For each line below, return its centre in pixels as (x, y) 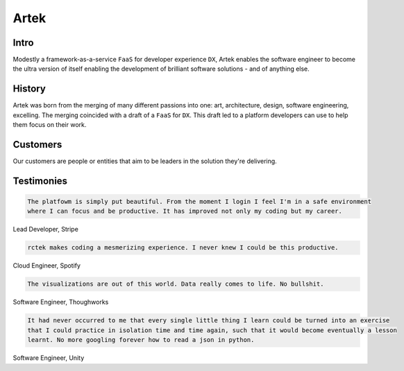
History (30, 89)
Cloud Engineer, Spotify (47, 266)
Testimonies (40, 181)
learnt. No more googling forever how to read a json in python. (141, 340)
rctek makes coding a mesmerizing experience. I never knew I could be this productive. (183, 248)
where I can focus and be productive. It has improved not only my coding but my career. (185, 211)
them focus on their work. (50, 125)
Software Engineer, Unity (49, 358)
